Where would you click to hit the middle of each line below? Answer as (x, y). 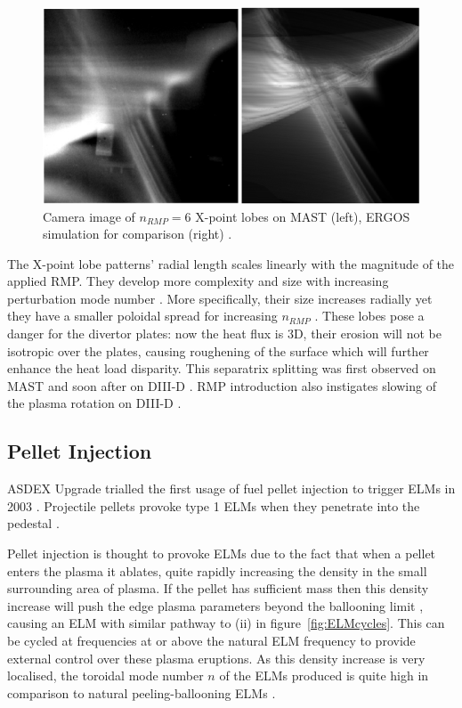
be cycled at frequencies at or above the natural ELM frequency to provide (211, 640)
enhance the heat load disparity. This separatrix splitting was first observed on (222, 368)
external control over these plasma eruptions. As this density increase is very (216, 658)
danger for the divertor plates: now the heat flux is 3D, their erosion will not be (224, 334)
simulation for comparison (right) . (138, 234)
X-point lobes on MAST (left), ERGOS (303, 216)
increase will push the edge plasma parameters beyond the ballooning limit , (215, 605)
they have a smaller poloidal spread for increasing (142, 316)
